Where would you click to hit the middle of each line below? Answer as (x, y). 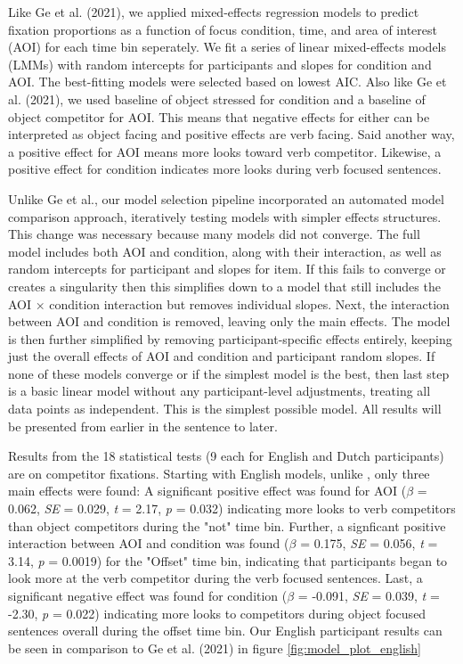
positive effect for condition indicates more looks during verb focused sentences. (225, 169)
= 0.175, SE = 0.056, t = (369, 543)
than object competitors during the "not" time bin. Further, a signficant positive (227, 525)
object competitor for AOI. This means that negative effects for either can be (219, 116)
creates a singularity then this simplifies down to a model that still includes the (224, 286)
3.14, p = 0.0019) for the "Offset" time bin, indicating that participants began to (228, 560)
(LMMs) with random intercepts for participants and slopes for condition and (220, 64)
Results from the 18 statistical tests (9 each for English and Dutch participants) (226, 456)
